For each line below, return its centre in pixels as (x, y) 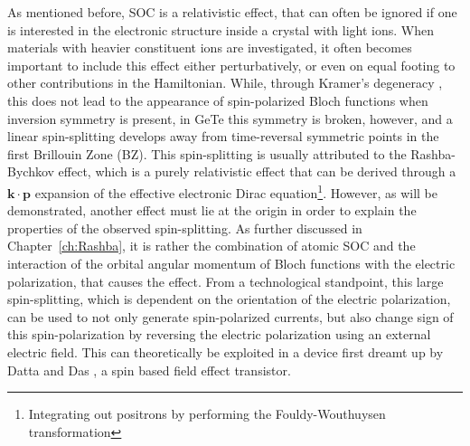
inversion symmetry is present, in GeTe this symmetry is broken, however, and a (230, 118)
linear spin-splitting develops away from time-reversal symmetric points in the (223, 136)
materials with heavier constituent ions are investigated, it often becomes (210, 47)
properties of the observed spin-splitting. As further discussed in (185, 228)
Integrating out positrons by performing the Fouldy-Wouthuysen (207, 414)
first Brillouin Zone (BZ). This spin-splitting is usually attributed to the (207, 153)
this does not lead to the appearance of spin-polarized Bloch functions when (218, 100)
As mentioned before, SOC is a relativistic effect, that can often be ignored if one (232, 12)
